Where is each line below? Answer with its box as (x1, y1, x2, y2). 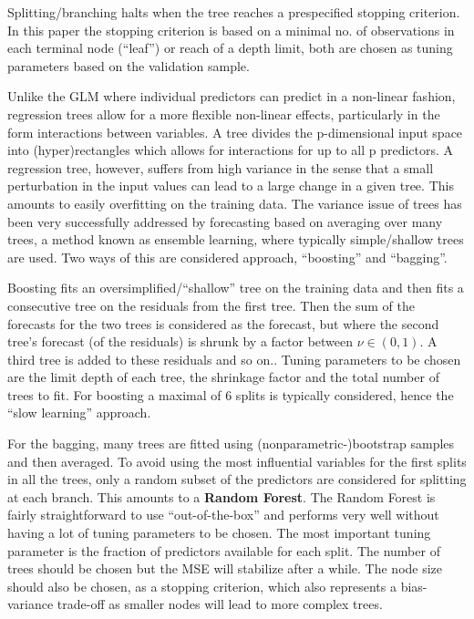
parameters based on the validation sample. (7, 56, 250, 75)
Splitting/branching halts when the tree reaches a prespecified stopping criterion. (7, 3, 460, 21)
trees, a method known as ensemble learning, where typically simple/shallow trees (7, 230, 464, 249)
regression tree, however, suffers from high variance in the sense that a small (7, 158, 434, 177)
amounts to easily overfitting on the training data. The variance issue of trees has (7, 193, 462, 212)
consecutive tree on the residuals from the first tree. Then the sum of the (7, 295, 415, 315)
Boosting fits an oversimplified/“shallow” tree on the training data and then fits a (7, 278, 464, 297)
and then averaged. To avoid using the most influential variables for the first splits (7, 451, 467, 470)
